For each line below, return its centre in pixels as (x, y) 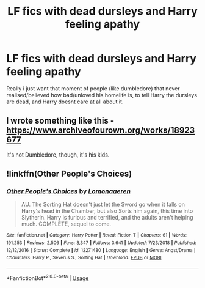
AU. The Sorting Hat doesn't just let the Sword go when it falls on (103, 205)
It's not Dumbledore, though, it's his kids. (58, 155)
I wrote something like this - (60, 121)
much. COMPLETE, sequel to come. (66, 224)
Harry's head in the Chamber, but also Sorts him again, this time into (107, 211)
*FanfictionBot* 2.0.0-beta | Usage (48, 278)
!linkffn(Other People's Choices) (69, 174)
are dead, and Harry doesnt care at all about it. (65, 102)
